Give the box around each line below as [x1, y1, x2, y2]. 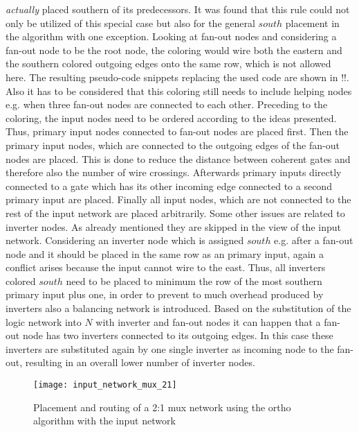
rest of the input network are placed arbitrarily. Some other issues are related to [6, 205, 345, 220]
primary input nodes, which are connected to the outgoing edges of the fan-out [6, 137, 340, 152]
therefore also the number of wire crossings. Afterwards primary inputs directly [6, 165, 342, 180]
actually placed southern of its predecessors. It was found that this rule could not [6, 2, 350, 16]
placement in [285, 15, 340, 30]
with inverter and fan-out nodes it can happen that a [95, 314, 321, 329]
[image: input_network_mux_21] [33, 380, 177, 390]
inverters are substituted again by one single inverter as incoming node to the [6, 341, 334, 356]
